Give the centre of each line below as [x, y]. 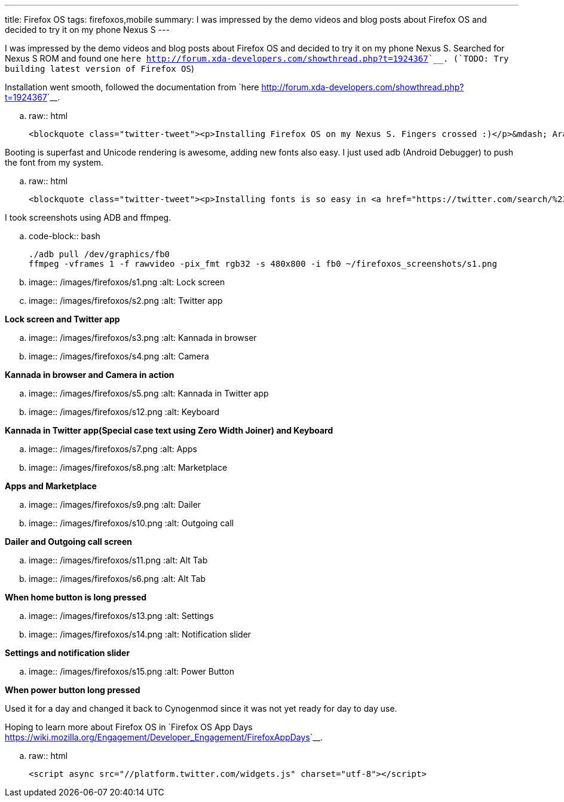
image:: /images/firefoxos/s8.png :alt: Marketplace [128, 467]
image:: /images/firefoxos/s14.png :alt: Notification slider [140, 634]
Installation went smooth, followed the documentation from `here [132, 87]
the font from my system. [54, 162]
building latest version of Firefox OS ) [99, 68]
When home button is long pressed [76, 597]
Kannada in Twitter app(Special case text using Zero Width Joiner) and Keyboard [169, 430]
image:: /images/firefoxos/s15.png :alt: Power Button [131, 671]
